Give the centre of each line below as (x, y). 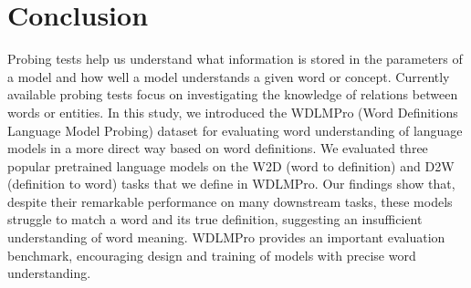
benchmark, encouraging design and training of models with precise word (212, 255)
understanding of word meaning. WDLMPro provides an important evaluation (226, 237)
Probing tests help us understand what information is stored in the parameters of (235, 59)
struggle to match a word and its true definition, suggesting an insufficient (215, 219)
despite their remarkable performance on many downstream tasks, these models (230, 201)
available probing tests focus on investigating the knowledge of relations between (233, 94)
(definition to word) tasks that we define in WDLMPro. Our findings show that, (231, 184)
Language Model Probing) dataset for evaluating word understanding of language (235, 130)
